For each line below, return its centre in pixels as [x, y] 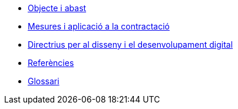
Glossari [44, 81]
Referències [51, 63]
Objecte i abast [57, 8]
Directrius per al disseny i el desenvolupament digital [130, 44]
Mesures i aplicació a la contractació [99, 26]
